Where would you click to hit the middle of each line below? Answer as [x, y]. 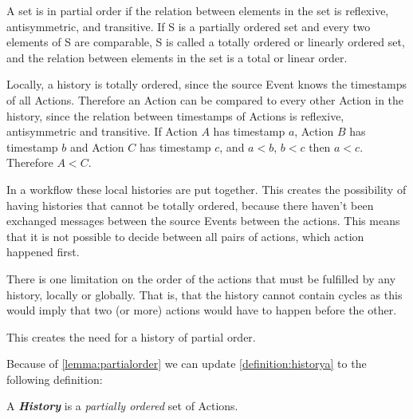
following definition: [55, 379]
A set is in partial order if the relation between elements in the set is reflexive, [198, 10]
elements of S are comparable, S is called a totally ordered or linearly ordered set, [206, 42]
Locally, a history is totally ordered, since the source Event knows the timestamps [206, 84]
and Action [97, 146]
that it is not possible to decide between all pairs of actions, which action [185, 236]
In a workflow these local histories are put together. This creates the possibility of [206, 189]
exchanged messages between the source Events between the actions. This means [203, 221]
